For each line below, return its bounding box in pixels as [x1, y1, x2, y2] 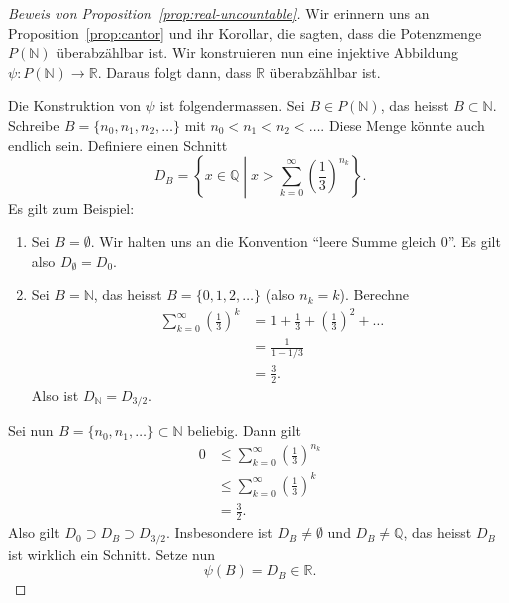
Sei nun [8, 420, 54, 441]
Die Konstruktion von [8, 95, 141, 116]
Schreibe [8, 114, 60, 135]
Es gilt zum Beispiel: [8, 197, 135, 218]
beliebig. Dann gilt [187, 420, 302, 441]
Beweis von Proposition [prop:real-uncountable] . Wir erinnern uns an [8, 3, 430, 23]
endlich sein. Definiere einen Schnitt [8, 134, 228, 155]
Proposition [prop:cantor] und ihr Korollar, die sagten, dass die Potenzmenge [8, 22, 482, 43]
